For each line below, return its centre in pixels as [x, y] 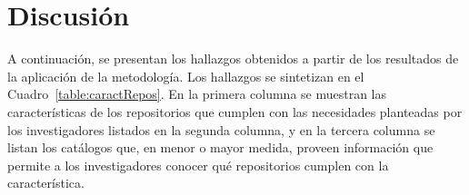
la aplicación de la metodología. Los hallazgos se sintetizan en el [186, 76]
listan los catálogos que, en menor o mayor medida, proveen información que [220, 147]
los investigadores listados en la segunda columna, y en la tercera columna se [221, 129]
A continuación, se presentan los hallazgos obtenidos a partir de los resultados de [233, 58]
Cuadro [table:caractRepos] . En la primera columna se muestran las [197, 94]
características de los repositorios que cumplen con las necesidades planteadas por [235, 111]
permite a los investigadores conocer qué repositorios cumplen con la [198, 165]
